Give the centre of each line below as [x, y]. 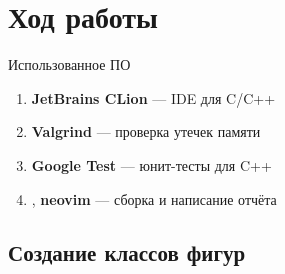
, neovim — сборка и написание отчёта [154, 198]
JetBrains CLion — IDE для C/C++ [153, 97]
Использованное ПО [69, 64]
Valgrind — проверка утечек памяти [146, 131]
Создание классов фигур [127, 252]
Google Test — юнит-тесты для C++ [151, 164]
